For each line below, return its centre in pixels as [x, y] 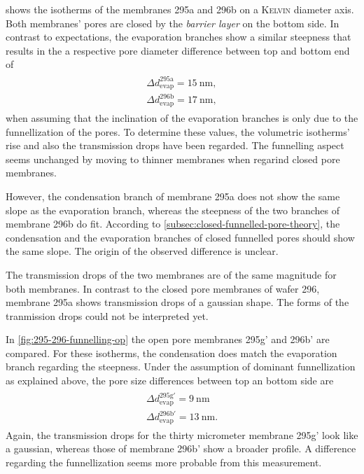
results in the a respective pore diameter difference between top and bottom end [178, 50]
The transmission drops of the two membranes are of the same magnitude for [171, 274]
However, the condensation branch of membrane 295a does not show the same [173, 196]
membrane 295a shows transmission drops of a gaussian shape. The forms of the [177, 302]
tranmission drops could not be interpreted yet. [107, 315]
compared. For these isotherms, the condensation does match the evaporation [171, 353]
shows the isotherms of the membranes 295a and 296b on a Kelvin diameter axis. [180, 9]
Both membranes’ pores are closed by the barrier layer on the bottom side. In [173, 23]
